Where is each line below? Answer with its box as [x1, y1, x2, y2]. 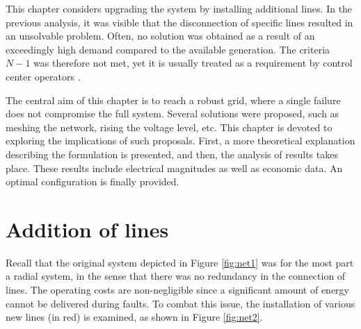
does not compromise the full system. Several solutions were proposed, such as [6, 106, 339, 121]
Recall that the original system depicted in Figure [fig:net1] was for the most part [6, 255, 354, 269]
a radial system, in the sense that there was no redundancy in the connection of [6, 269, 346, 283]
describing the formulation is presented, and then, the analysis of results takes [6, 146, 338, 161]
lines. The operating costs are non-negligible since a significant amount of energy [6, 282, 349, 297]
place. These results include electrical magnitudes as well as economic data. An [6, 160, 343, 175]
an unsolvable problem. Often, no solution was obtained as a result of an [6, 28, 315, 43]
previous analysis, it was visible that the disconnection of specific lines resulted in [6, 15, 353, 29]
